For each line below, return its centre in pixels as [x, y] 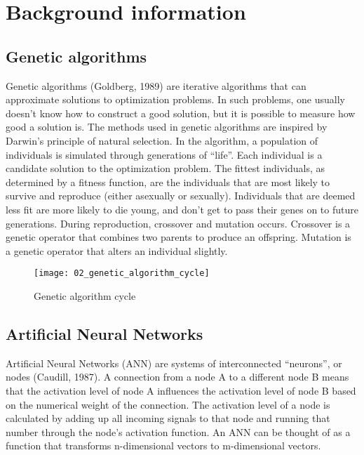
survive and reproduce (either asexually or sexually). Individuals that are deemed [181, 196]
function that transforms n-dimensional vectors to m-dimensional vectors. [163, 446]
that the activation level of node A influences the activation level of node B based [181, 390]
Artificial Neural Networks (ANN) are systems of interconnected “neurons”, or [174, 363]
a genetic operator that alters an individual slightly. [117, 250]
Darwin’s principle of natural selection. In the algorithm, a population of [162, 140]
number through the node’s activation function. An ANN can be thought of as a [178, 431]
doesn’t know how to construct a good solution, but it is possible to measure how [181, 113]
